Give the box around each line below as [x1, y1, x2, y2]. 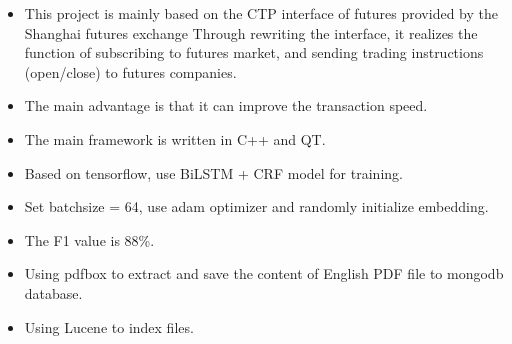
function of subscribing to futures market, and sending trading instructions [24, 42, 484, 63]
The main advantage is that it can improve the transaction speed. [24, 95, 428, 116]
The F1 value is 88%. [24, 229, 155, 250]
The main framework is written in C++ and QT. [24, 128, 326, 149]
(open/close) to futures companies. [24, 61, 237, 82]
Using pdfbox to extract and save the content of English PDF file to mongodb [24, 263, 504, 284]
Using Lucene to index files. [24, 316, 194, 337]
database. [24, 282, 83, 303]
